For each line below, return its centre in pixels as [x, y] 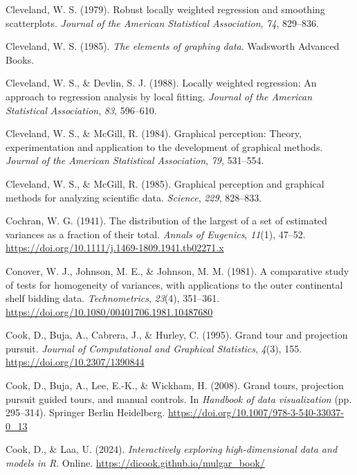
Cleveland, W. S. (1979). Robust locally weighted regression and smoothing [165, 9]
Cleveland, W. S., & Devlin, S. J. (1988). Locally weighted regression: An [161, 83]
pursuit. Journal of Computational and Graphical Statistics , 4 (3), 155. [154, 348]
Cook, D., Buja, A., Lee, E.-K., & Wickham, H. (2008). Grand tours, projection [175, 385]
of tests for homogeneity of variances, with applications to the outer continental [174, 284]
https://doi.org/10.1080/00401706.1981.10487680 [109, 311]
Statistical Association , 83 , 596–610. [81, 110]
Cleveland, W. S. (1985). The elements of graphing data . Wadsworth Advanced [173, 46]
